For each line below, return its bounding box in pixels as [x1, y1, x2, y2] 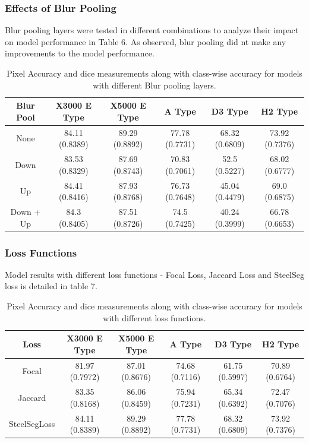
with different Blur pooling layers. [93, 78, 216, 91]
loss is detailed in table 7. [5, 280, 97, 292]
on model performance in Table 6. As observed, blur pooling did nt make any [5, 35, 286, 48]
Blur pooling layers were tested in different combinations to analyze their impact [5, 24, 299, 36]
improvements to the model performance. [5, 47, 154, 59]
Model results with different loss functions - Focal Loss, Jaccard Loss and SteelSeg [5, 268, 304, 280]
